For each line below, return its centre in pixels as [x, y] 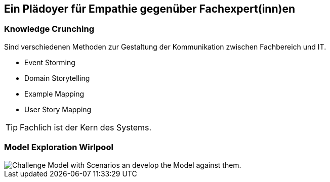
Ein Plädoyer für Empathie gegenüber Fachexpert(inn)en [150, 9]
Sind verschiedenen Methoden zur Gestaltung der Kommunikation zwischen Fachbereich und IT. [165, 47]
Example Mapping [54, 94]
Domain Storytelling [57, 78]
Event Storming [50, 62]
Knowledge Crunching [49, 29]
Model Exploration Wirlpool [59, 147]
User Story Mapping [58, 109]
